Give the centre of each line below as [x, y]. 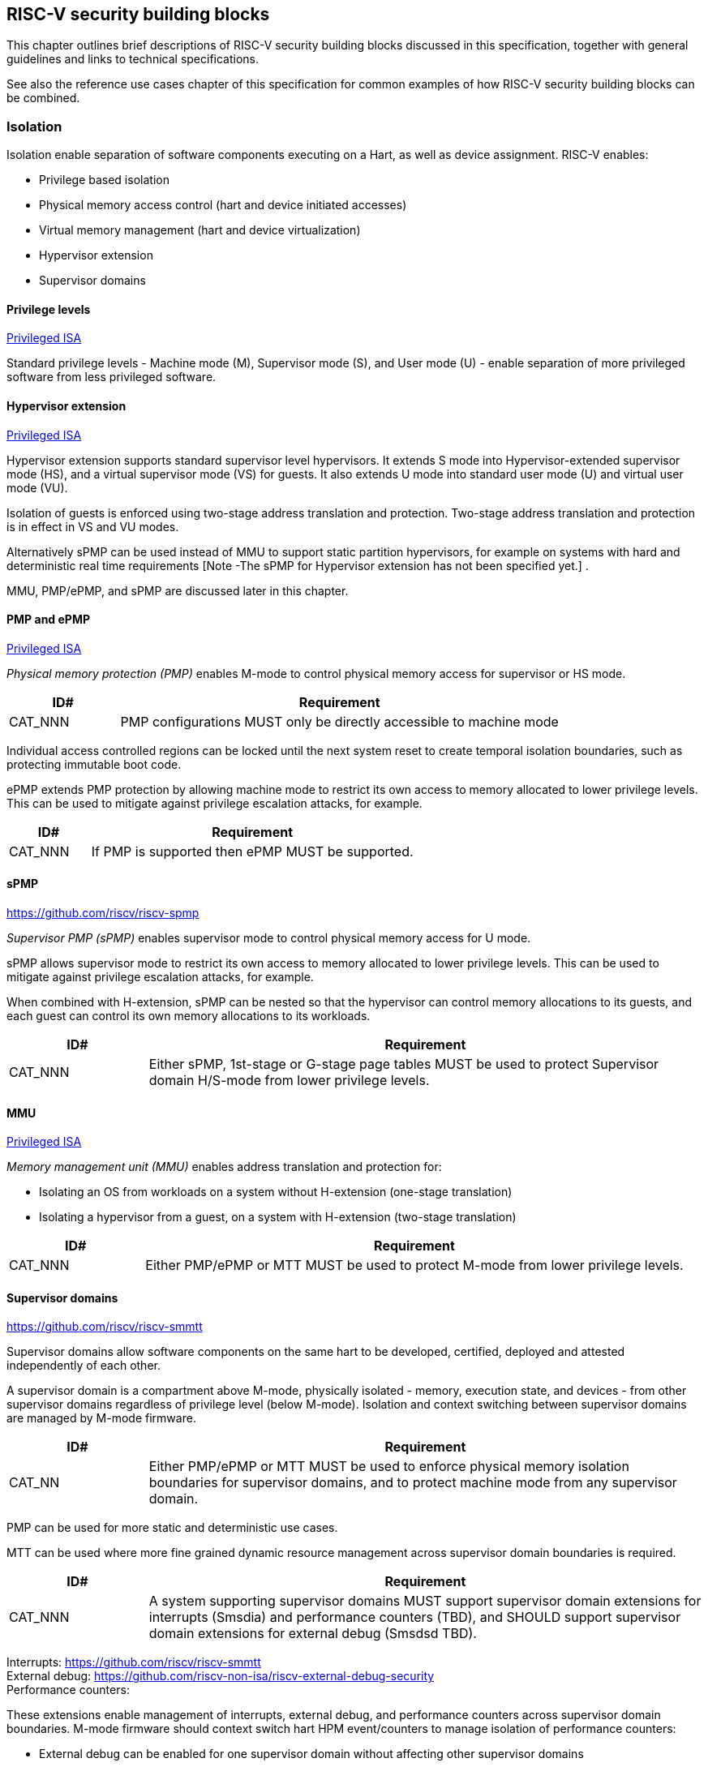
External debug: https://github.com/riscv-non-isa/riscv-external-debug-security [221, 1676]
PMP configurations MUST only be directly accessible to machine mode [339, 721]
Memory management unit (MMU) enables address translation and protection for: [224, 1167]
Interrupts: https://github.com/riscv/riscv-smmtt [134, 1662]
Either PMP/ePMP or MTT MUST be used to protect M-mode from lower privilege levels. [414, 1265]
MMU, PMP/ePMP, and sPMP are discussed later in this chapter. [178, 590]
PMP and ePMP [49, 620]
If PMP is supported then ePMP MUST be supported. [252, 851]
